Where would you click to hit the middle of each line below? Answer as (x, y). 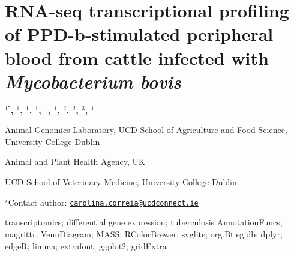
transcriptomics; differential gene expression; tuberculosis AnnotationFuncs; (144, 222)
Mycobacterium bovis (93, 81)
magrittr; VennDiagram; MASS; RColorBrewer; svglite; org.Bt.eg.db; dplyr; (144, 234)
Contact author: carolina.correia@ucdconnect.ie (103, 202)
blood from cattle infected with (137, 57)
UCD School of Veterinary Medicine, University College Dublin (121, 182)
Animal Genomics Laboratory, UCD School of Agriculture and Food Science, (146, 130)
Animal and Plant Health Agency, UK (75, 162)
